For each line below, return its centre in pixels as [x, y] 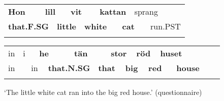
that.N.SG [69, 68]
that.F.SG [28, 26]
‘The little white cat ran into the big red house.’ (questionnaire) [103, 92]
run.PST [166, 26]
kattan [113, 11]
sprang [146, 11]
